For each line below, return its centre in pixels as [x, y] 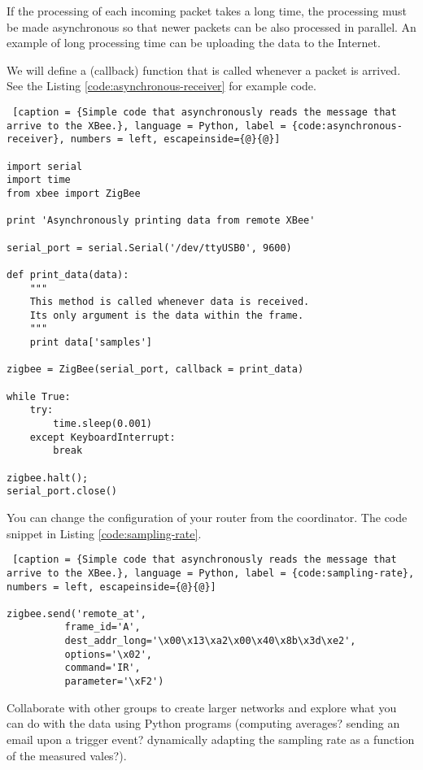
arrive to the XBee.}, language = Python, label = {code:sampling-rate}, [211, 573]
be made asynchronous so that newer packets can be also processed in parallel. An [211, 26]
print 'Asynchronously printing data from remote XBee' [161, 221]
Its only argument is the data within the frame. [167, 315]
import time [39, 180]
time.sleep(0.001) [102, 424]
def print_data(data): [68, 274]
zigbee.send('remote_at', [76, 613]
